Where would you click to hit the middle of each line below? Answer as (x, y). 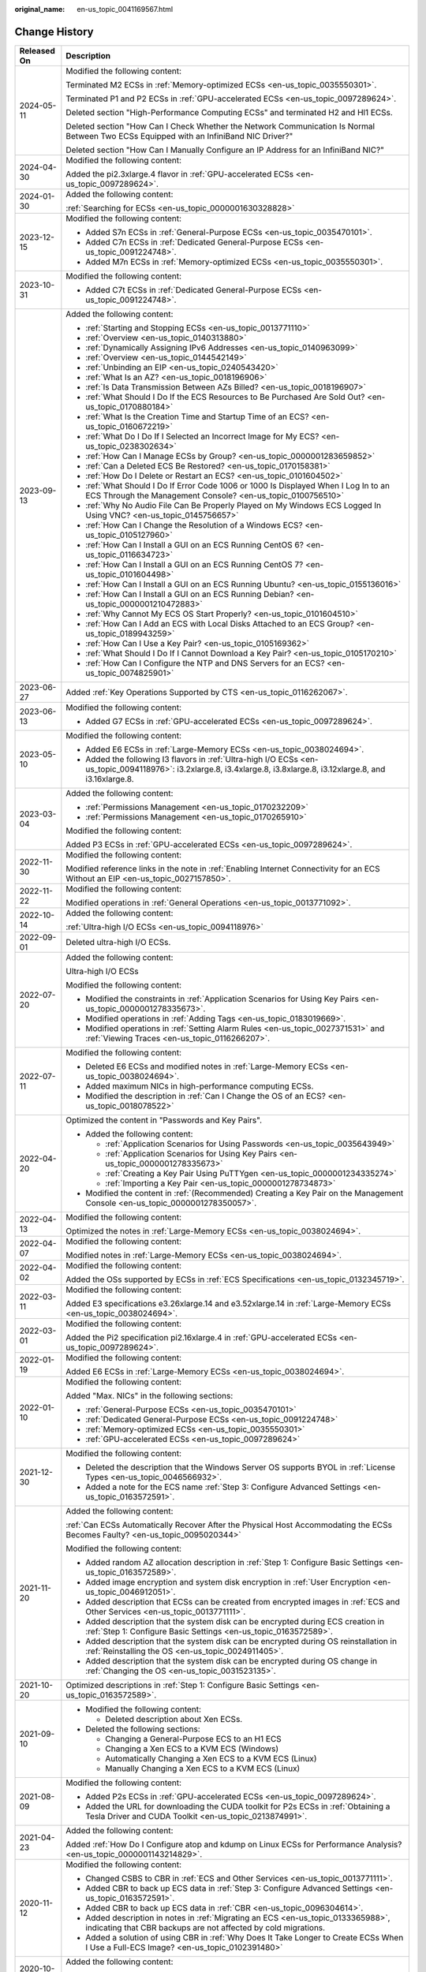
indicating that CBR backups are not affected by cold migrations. (206, 1927)
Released (37, 50)
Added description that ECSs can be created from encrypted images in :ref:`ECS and (243, 1601)
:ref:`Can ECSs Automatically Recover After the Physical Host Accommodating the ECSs (229, 1525)
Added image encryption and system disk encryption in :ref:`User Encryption (228, 1582)
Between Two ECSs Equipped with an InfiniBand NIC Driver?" (179, 136)
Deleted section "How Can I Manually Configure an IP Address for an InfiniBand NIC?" (225, 150)
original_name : (40, 9)
